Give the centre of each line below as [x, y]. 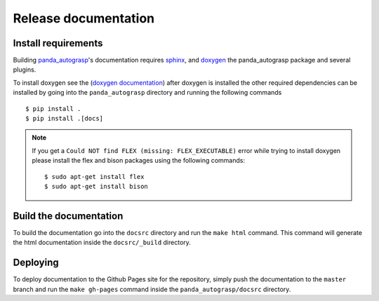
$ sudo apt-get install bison [97, 186]
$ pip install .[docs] [65, 119]
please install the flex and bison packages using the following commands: [139, 161]
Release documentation [84, 18]
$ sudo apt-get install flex [94, 176]
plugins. [25, 69]
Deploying [36, 263]
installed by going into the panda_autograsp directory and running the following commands [147, 93]
